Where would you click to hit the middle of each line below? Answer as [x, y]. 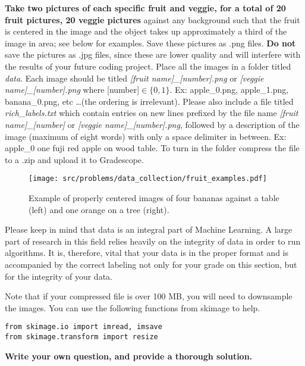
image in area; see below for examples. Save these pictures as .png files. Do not [150, 43]
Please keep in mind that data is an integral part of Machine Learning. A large [149, 229]
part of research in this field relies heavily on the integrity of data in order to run [153, 241]
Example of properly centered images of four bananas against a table [154, 197]
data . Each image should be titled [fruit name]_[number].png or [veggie [134, 78]
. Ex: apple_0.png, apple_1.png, [229, 90]
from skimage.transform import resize [81, 337]
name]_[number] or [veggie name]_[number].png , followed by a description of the [152, 124]
